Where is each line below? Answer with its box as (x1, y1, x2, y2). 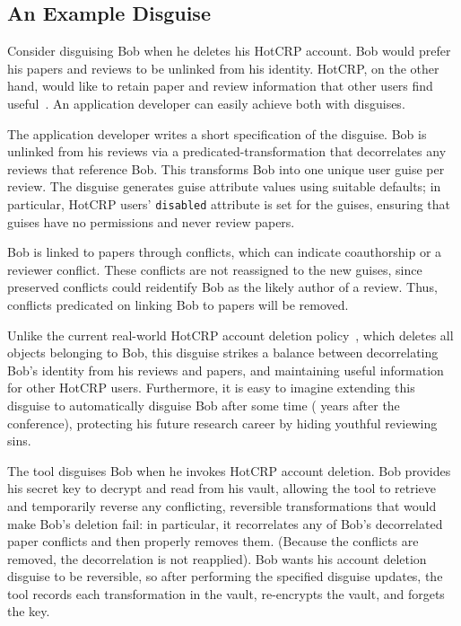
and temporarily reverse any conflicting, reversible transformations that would (7, 496, 437, 515)
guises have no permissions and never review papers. (7, 212, 295, 231)
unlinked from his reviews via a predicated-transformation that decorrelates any (7, 142, 447, 161)
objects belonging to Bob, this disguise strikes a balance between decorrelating (7, 343, 439, 362)
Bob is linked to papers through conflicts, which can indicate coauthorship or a (7, 242, 442, 261)
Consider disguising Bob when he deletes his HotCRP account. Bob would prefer (7, 41, 451, 60)
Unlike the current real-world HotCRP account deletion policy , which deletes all (7, 325, 454, 344)
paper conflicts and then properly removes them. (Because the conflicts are (7, 532, 419, 551)
